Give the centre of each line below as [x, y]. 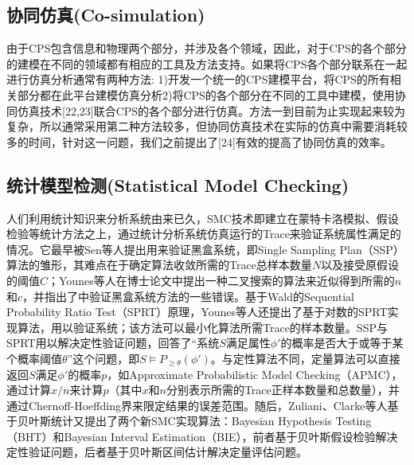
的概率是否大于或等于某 [342, 343]
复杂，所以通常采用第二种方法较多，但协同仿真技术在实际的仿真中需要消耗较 [207, 126]
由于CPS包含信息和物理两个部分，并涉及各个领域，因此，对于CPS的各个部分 [207, 48]
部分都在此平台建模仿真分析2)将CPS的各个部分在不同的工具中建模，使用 [206, 94]
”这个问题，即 [103, 358]
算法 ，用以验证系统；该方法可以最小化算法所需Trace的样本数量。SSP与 [202, 327]
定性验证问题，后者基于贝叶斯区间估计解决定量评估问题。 [157, 452]
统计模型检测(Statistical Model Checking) [178, 184]
